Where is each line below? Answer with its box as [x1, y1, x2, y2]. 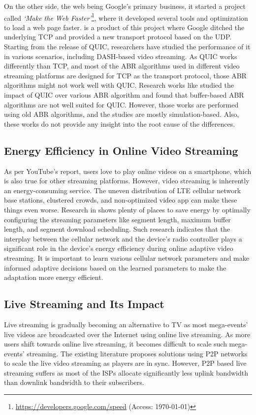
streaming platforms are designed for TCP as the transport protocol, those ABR [4, 70, 247, 80]
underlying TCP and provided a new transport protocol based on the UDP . [4, 32, 232, 42]
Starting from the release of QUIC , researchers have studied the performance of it [4, 41, 251, 52]
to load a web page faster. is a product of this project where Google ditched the [4, 22, 245, 32]
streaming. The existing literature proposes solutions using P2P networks [27, 348, 248, 358]
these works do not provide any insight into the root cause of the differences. [4, 118, 235, 129]
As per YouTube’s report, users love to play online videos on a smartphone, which [4, 166, 252, 176]
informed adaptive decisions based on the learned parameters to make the [4, 262, 226, 273]
